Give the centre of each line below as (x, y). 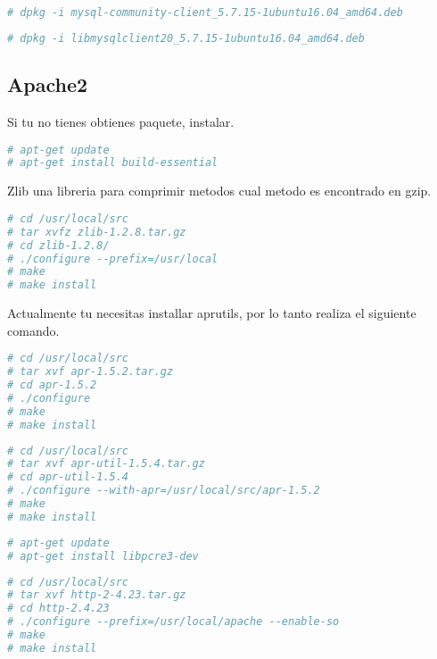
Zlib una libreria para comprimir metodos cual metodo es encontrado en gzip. (219, 191)
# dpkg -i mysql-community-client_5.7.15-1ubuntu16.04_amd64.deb (205, 13)
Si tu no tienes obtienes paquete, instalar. (121, 121)
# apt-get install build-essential (113, 163)
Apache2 (48, 84)
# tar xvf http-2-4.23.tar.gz (97, 595)
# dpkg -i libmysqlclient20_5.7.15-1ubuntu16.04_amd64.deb (186, 38)
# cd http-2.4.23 (58, 609)
